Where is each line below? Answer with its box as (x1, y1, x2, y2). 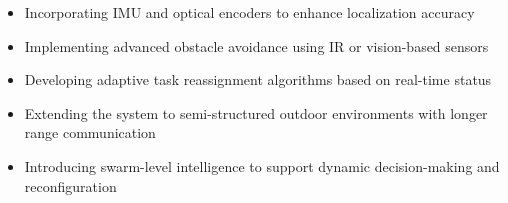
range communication (24, 122, 156, 143)
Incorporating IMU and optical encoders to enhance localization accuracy (24, 2, 475, 22)
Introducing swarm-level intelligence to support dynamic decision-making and (24, 155, 500, 176)
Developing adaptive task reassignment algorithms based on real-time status (24, 69, 492, 90)
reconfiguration (24, 175, 117, 196)
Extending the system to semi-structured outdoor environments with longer (24, 102, 488, 123)
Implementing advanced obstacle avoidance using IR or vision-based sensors (24, 35, 489, 56)
